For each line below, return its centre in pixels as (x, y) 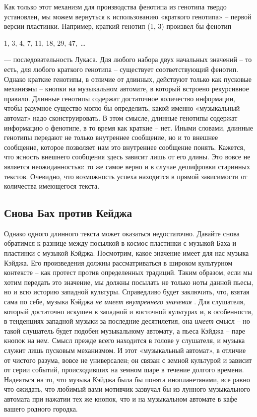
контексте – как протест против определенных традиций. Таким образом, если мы (128, 272)
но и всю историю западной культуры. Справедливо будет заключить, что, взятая (127, 292)
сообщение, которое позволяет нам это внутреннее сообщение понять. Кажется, (125, 147)
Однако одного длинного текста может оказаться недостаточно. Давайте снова (122, 233)
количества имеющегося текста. (52, 186)
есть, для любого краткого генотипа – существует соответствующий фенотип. (121, 69)
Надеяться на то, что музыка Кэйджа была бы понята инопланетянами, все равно (127, 379)
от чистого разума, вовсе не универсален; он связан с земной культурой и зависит (128, 360)
